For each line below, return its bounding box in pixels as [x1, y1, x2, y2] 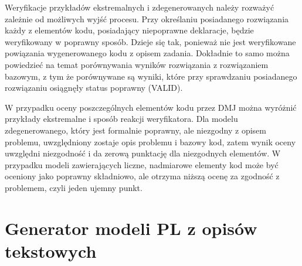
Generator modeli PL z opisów [5, 216, 257, 240]
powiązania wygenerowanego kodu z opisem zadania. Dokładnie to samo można [5, 47, 290, 59]
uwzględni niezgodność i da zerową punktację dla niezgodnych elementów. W [5, 147, 281, 159]
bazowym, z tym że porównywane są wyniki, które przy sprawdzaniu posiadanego [5, 70, 297, 82]
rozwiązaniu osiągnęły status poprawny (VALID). [5, 81, 183, 94]
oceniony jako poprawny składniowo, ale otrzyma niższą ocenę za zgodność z [5, 170, 280, 182]
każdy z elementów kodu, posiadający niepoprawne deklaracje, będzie [5, 24, 254, 36]
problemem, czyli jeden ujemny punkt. [5, 181, 142, 193]
